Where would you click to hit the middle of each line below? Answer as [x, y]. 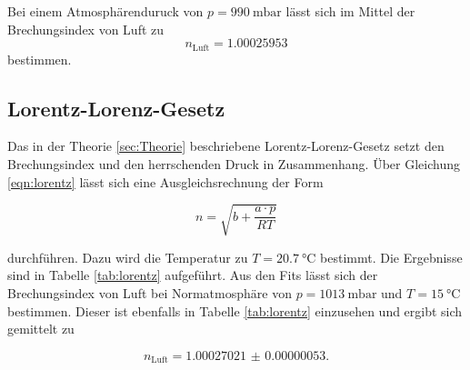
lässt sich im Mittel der [350, 11]
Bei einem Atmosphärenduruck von [105, 11]
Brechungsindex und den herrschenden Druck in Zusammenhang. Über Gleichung [234, 164]
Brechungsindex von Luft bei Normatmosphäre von [150, 292]
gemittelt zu [41, 329]
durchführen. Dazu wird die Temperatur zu [128, 257]
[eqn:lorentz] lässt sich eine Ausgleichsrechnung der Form [165, 181]
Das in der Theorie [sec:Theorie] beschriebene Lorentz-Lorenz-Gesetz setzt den [226, 146]
